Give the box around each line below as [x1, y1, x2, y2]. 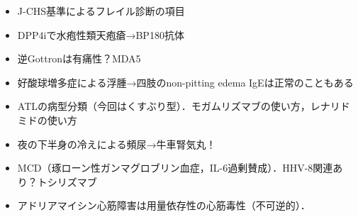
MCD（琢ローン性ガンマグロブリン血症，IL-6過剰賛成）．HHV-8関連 [17, 160, 333, 175]
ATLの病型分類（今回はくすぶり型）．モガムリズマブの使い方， [17, 99, 311, 113]
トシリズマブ [37, 174, 97, 189]
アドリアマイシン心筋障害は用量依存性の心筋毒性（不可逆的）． [17, 198, 311, 213]
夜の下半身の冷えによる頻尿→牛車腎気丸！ [17, 136, 216, 151]
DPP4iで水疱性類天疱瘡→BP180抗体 [17, 27, 184, 42]
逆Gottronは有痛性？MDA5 [17, 51, 141, 66]
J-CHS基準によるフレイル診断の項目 [17, 4, 185, 18]
